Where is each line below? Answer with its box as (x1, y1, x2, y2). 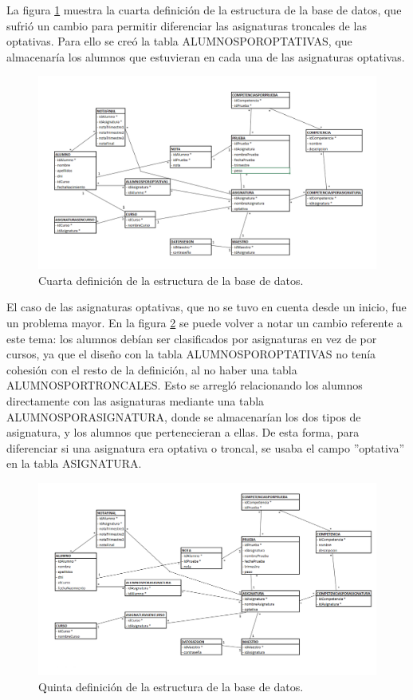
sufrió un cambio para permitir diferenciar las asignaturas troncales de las (6, 17, 367, 34)
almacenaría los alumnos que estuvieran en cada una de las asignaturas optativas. (6, 48, 405, 65)
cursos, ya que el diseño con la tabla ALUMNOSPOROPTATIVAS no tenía (6, 346, 376, 362)
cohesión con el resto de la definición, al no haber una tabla (6, 361, 297, 378)
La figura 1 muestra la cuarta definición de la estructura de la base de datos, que (6, 2, 402, 18)
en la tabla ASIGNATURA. (6, 455, 142, 472)
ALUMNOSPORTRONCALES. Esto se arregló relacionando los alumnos (6, 377, 363, 394)
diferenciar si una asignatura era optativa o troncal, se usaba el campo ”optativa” (6, 439, 405, 456)
